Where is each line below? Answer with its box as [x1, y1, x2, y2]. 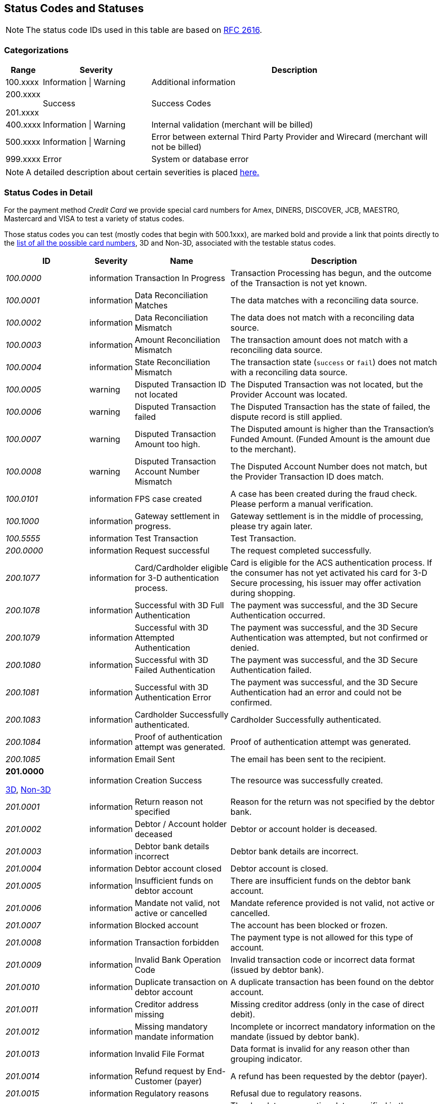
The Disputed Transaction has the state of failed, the [230, 401, 430, 412]
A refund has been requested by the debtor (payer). [230, 1071, 427, 1081]
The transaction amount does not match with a [230, 334, 408, 345]
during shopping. [230, 587, 295, 598]
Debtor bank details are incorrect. [230, 846, 359, 856]
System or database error [151, 154, 249, 165]
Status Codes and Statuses [4, 2, 144, 15]
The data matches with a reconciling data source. [230, 295, 419, 305]
